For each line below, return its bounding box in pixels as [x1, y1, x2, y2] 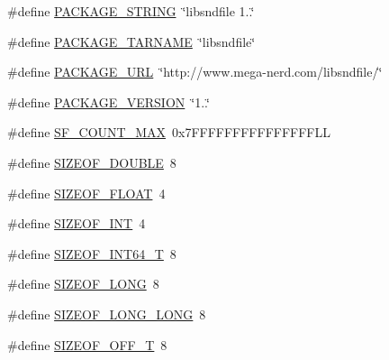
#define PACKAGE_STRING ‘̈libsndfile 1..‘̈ [7, 2, 255, 20]
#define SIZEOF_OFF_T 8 [7, 335, 167, 354]
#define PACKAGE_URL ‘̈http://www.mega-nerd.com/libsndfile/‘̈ [7, 62, 383, 81]
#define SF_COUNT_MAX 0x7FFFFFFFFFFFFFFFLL [7, 123, 331, 142]
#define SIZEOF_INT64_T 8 [7, 244, 176, 263]
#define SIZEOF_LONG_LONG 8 [7, 304, 206, 323]
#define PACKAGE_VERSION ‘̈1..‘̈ [7, 92, 210, 111]
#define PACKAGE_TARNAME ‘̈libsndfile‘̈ [7, 32, 256, 51]
